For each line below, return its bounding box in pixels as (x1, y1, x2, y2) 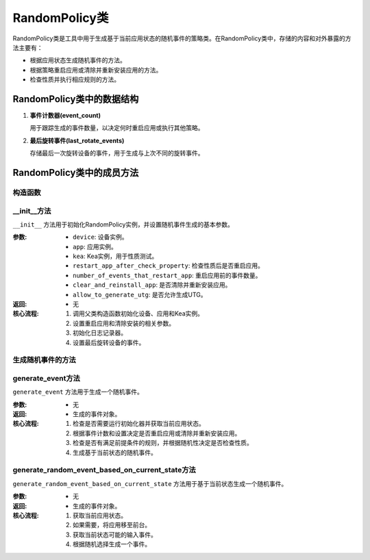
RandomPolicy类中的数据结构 (12, 93, 139, 105)
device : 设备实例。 (73, 233, 128, 241)
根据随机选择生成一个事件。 (73, 540, 151, 548)
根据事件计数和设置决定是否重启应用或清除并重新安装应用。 (73, 429, 241, 437)
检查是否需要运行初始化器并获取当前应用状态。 (73, 420, 205, 428)
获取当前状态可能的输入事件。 (73, 531, 157, 539)
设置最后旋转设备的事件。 (73, 338, 145, 346)
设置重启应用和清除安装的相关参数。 (73, 319, 175, 327)
